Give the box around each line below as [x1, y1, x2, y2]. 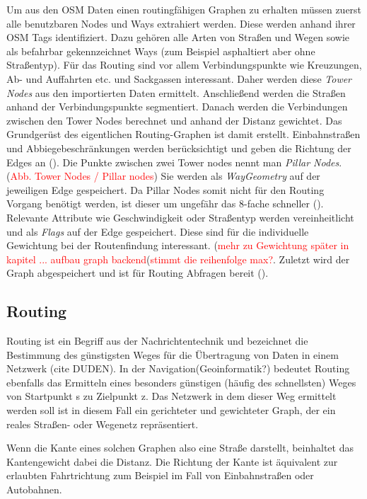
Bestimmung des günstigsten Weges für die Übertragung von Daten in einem [6, 347, 339, 362]
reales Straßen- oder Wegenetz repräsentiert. [6, 416, 199, 431]
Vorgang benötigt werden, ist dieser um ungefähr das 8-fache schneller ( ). [6, 196, 324, 211]
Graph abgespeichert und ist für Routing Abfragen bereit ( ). [6, 265, 269, 280]
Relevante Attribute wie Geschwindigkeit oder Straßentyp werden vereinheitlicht [6, 210, 354, 224]
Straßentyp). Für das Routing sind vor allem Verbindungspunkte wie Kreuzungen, [6, 57, 362, 72]
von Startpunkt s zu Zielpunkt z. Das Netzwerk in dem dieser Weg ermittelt [6, 389, 337, 403]
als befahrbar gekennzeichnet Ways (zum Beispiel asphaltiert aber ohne [6, 43, 315, 58]
